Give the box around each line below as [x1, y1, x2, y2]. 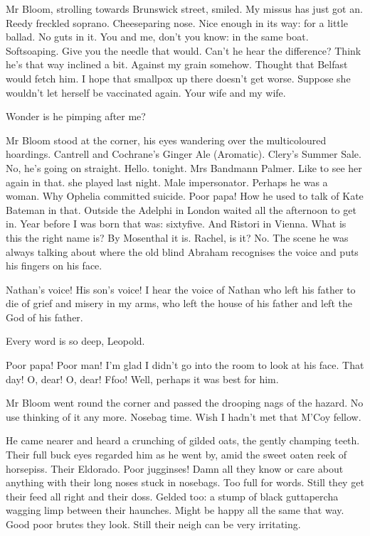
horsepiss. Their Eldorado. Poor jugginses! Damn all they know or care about [6, 461, 344, 476]
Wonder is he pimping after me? [6, 109, 146, 124]
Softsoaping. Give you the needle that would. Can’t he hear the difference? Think [6, 43, 361, 58]
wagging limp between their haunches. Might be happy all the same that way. [6, 503, 344, 518]
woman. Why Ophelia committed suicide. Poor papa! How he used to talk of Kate [6, 188, 364, 203]
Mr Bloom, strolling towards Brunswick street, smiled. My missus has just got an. [6, 1, 363, 16]
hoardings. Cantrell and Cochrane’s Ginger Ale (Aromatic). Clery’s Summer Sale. [6, 146, 361, 161]
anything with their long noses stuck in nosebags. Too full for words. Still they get [6, 475, 364, 490]
